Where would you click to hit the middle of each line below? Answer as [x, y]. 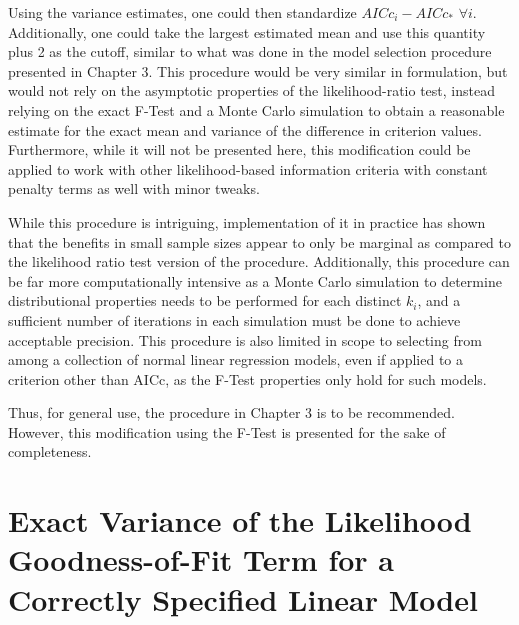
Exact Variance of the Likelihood [240, 520]
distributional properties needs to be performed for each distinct [205, 300]
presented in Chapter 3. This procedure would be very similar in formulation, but [258, 70]
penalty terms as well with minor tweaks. [134, 188]
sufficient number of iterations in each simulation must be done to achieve [234, 319]
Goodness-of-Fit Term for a [201, 559]
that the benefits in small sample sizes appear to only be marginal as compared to [259, 241]
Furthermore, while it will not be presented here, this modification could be [239, 149]
